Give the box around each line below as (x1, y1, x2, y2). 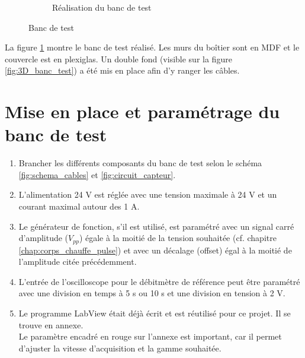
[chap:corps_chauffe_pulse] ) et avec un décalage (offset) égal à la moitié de (18, 243, 292, 256)
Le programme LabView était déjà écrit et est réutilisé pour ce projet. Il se (18, 307, 291, 319)
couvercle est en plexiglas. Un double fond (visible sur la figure (5, 52, 232, 65)
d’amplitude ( (18, 232, 69, 244)
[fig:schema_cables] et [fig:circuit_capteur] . (18, 168, 176, 180)
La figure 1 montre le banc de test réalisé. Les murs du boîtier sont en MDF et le (5, 41, 300, 53)
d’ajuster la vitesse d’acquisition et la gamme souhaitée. (18, 341, 221, 354)
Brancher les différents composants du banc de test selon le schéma (18, 157, 262, 169)
